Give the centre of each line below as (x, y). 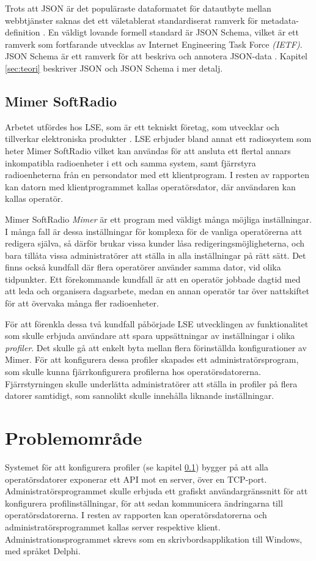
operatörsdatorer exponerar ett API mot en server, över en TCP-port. (136, 479)
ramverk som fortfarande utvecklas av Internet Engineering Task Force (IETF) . (154, 44)
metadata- (280, 20)
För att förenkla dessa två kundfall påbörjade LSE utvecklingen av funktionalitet (157, 323)
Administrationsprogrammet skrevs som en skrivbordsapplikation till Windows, (154, 539)
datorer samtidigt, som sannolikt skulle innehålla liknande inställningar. (140, 396)
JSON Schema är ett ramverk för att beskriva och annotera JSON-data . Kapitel (156, 56)
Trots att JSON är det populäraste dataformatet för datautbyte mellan (138, 8)
